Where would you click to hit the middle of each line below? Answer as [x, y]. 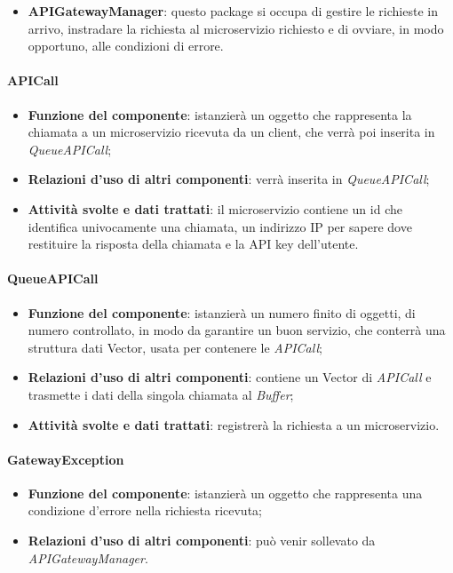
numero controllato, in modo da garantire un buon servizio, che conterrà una [237, 330]
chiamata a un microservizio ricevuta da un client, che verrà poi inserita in [231, 132]
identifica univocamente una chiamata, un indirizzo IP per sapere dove [220, 226]
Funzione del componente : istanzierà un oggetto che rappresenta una [225, 493]
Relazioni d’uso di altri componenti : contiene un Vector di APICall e [230, 377]
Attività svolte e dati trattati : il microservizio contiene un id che [215, 208]
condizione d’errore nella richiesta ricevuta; [145, 510]
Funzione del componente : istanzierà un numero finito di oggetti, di [222, 312]
